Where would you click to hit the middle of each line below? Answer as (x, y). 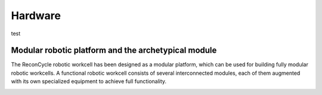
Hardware (36, 16)
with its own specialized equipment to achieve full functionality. (89, 81)
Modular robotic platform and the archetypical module (114, 50)
